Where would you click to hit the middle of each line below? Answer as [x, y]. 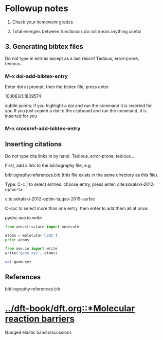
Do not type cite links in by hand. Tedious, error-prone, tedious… [70, 156]
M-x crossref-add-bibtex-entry [43, 128]
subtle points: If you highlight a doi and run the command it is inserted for [79, 106]
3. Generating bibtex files [44, 47]
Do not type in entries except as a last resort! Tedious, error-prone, [72, 58]
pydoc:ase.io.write [24, 217]
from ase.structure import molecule [42, 227]
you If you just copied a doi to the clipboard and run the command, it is [76, 111]
